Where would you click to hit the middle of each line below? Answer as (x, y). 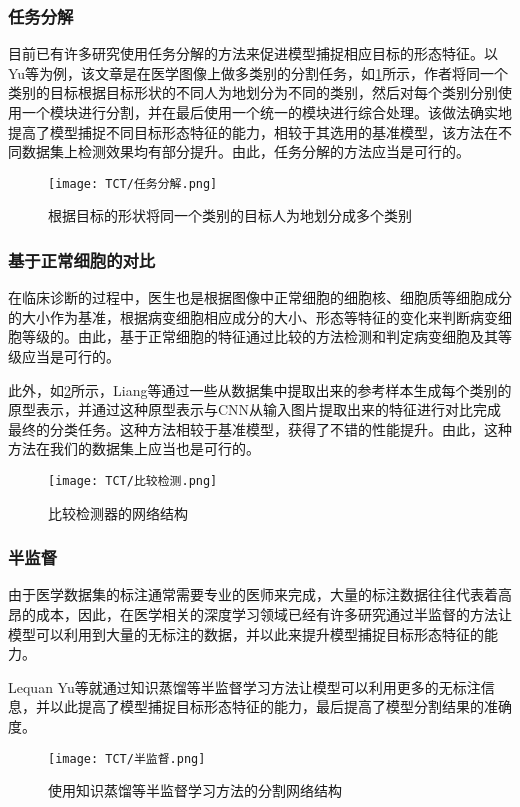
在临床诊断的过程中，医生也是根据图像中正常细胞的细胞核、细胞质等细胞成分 (260, 297)
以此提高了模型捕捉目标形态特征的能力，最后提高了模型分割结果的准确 (280, 706)
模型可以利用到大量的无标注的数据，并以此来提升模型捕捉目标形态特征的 (246, 633)
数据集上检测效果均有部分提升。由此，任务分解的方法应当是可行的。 (245, 151)
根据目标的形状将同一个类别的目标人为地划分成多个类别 (230, 215)
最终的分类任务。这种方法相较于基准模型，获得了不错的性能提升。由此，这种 (260, 428)
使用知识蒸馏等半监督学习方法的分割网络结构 (195, 790)
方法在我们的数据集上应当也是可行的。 (134, 448)
